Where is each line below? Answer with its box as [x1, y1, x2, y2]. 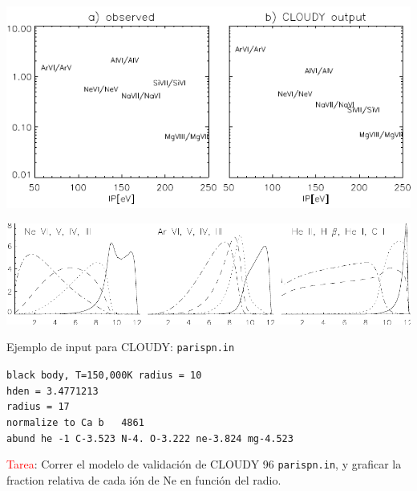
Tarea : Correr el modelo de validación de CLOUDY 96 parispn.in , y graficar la [6, 456, 402, 473]
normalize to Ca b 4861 [6, 416, 144, 428]
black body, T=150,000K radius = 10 [6, 369, 202, 381]
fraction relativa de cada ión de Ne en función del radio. [6, 471, 281, 488]
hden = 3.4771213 [6, 385, 99, 397]
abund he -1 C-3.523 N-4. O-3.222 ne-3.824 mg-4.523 [6, 432, 294, 444]
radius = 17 [6, 401, 70, 413]
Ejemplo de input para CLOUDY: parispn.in [6, 338, 235, 355]
